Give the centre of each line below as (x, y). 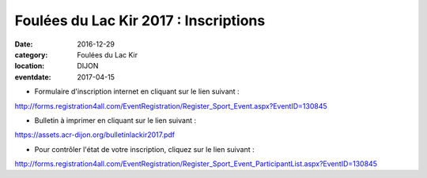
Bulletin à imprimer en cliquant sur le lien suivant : (115, 120)
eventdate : (33, 77)
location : (30, 66)
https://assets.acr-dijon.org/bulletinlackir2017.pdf (95, 135)
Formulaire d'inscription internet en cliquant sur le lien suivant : (137, 91)
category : (31, 54)
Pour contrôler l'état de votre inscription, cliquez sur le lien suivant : (144, 149)
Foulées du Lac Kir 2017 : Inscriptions (140, 20)
